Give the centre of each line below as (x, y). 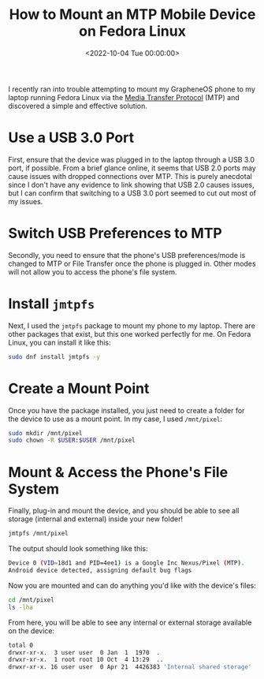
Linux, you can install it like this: (59, 342)
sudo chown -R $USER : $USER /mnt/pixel (72, 440)
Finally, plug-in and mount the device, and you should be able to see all (124, 511)
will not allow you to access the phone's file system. (93, 272)
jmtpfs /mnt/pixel (38, 534)
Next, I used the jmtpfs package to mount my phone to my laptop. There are (132, 326)
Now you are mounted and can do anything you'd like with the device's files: (132, 585)
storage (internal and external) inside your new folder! (96, 519)
